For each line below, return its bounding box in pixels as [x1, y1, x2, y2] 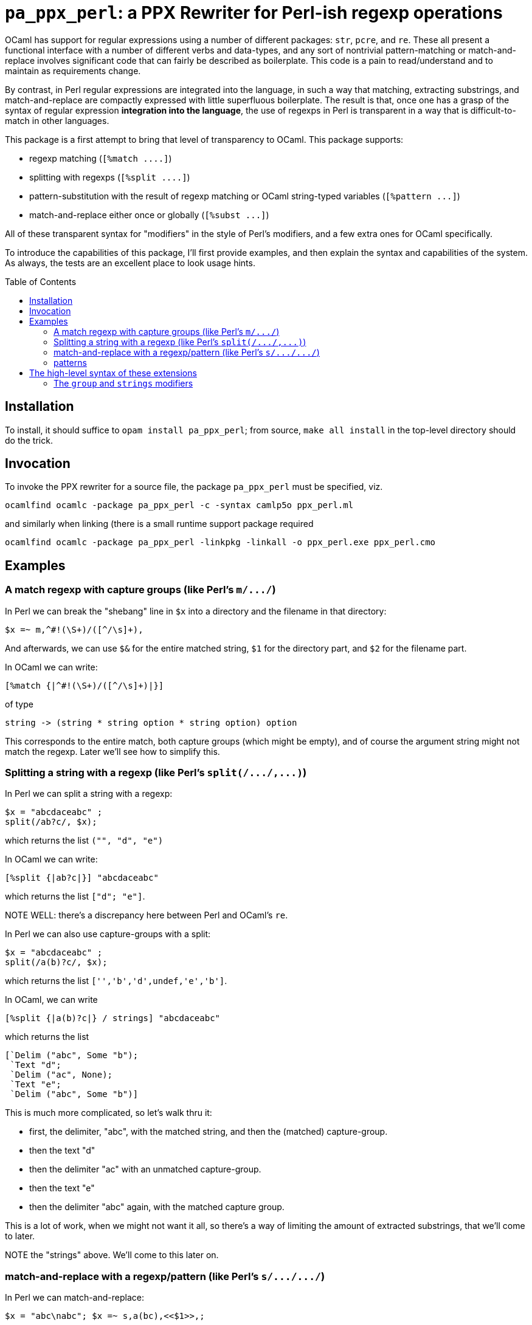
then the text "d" [29, 1145, 95, 1156]
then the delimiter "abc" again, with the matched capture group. [29, 1202, 285, 1213]
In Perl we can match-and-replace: [5, 1292, 144, 1303]
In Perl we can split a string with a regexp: [5, 788, 173, 799]
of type [5, 698, 33, 709]
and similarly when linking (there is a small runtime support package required [5, 518, 314, 529]
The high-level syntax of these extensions [29, 367, 197, 378]
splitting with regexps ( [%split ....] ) [29, 171, 190, 182]
